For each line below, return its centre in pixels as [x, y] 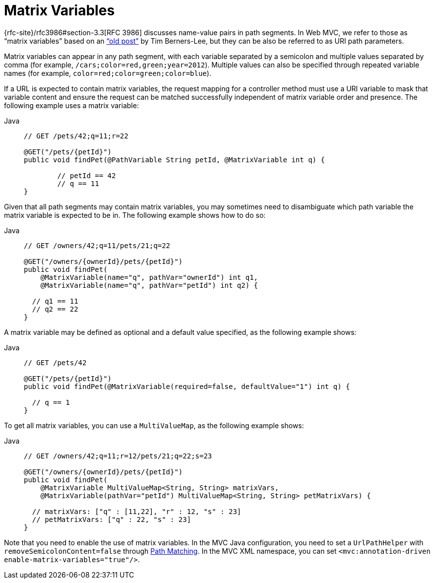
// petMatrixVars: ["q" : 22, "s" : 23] [112, 519]
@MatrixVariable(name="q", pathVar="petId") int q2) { [149, 285]
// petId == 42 [87, 175]
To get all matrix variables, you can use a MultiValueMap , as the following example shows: [154, 425]
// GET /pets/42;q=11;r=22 [76, 136]
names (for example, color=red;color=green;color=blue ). [108, 73]
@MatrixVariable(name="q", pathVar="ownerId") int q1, [149, 277]
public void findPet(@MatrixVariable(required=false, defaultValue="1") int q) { [187, 386]
